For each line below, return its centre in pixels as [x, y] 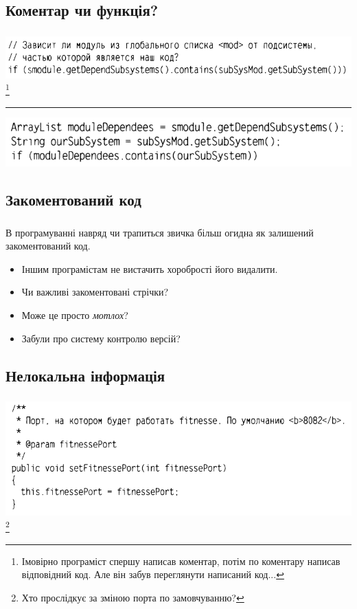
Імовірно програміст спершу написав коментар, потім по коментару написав [181, 561]
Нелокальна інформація [85, 375]
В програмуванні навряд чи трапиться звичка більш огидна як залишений [160, 232]
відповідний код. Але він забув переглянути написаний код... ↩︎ [153, 574]
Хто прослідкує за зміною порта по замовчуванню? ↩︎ [133, 597]
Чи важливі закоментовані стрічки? [95, 292]
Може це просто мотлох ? [75, 314]
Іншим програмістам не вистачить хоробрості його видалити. [150, 268]
